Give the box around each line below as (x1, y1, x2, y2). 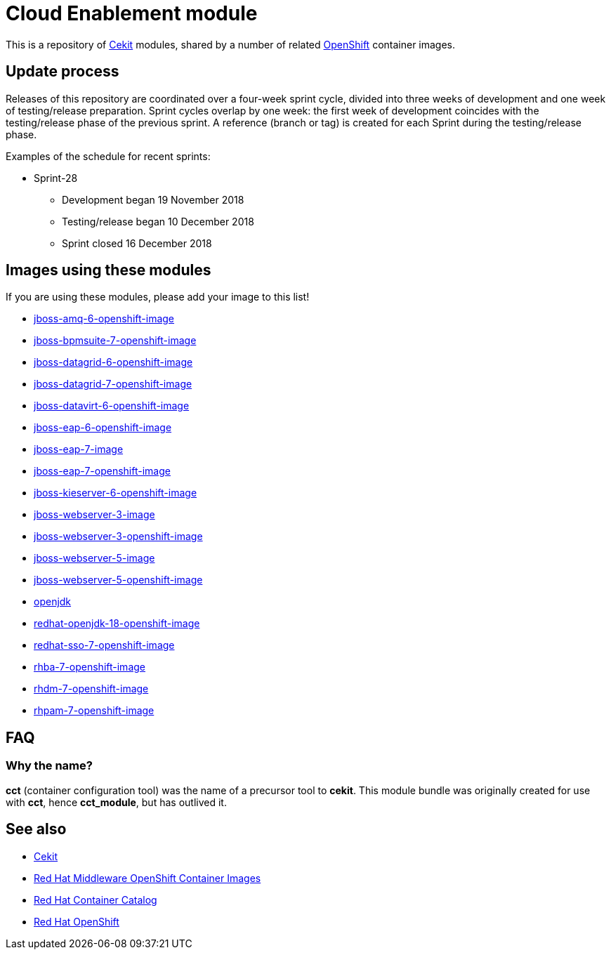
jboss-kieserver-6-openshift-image (34, 487, 197, 499)
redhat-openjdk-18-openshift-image (34, 617, 200, 630)
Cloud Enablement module (6, 1, 258, 25)
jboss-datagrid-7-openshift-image (34, 378, 192, 390)
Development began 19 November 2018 (62, 193, 244, 206)
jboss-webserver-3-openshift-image (34, 530, 203, 543)
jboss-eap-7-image (34, 443, 124, 456)
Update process (6, 62, 119, 81)
